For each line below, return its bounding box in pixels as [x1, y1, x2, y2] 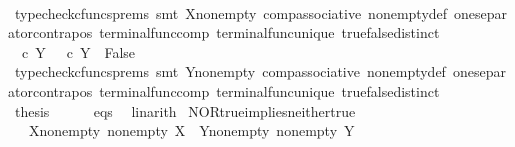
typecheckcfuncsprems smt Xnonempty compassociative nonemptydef [14, 2, 448, 23]
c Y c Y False [21, 41, 136, 62]
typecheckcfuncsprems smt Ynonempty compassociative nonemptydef [14, 61, 446, 82]
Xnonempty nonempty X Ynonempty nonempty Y [28, 120, 355, 141]
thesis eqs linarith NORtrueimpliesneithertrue [14, 100, 356, 121]
